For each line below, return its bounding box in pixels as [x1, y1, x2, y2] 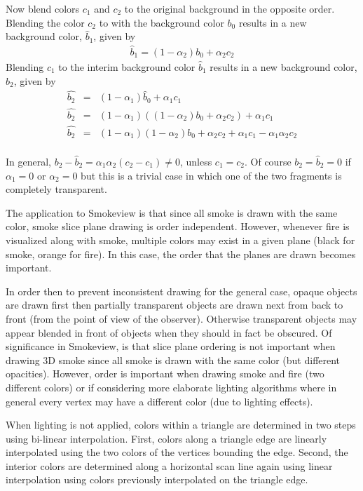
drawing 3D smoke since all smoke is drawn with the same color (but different [6, 352, 341, 367]
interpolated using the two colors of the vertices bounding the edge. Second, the [6, 445, 348, 459]
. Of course [245, 154, 292, 168]
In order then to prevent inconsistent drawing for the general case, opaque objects [6, 283, 357, 298]
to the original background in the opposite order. [124, 1, 335, 15]
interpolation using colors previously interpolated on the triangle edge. [6, 472, 308, 487]
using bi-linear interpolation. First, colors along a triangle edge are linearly [6, 431, 327, 445]
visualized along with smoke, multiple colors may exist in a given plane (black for [6, 232, 355, 247]
